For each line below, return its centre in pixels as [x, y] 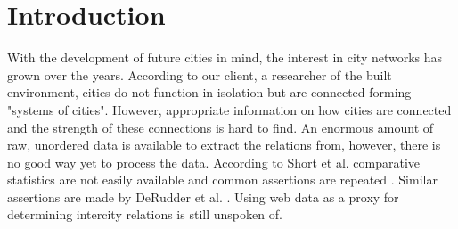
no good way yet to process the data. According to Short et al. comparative [214, 162]
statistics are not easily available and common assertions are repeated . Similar [222, 180]
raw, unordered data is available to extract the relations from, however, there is [224, 145]
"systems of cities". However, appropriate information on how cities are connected [229, 109]
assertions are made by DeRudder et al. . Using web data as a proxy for [203, 196]
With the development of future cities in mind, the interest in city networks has [225, 57]
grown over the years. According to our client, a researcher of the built [200, 74]
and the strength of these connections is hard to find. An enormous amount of [221, 127]
